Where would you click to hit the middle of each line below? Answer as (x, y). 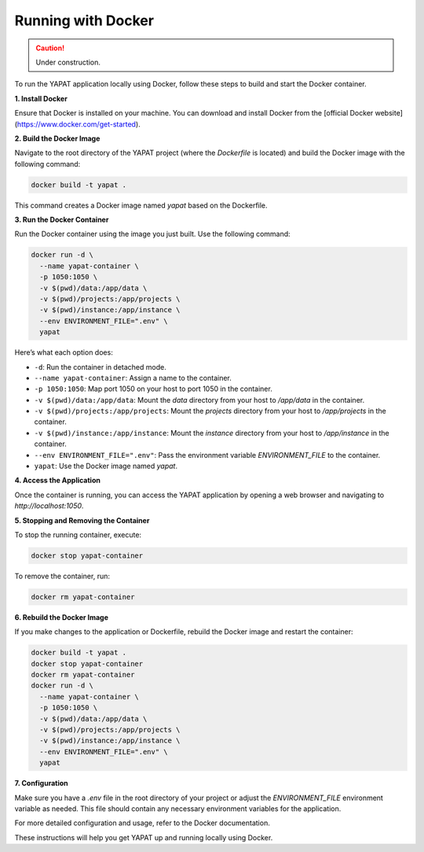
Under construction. (68, 62)
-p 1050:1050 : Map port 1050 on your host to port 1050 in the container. (153, 389)
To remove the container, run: (62, 576)
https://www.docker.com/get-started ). (79, 124)
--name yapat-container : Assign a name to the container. (133, 378)
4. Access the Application (58, 481)
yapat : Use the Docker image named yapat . (106, 466)
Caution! (50, 48)
